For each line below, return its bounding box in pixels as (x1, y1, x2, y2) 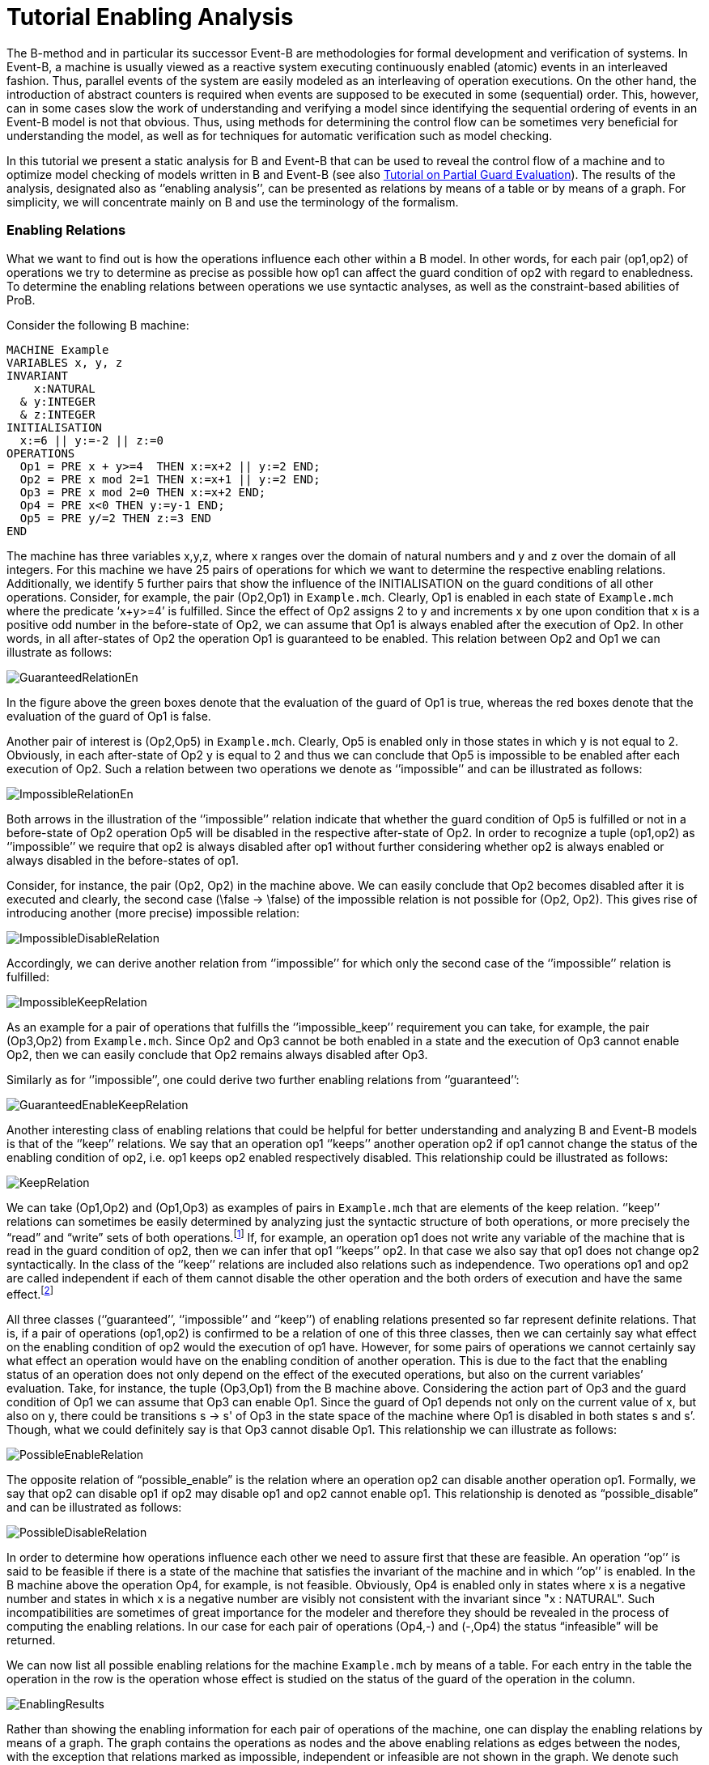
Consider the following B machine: (6, 317, 189, 332)
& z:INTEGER (19, 407, 96, 421)
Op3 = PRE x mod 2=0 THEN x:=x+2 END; (19, 485, 266, 499)
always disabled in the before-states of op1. (6, 853, 240, 867)
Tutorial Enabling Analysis (6, 3, 294, 31)
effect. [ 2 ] (6, 1285, 53, 1301)
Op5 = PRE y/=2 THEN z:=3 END (19, 511, 211, 525)
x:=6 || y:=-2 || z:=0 (19, 433, 163, 447)
